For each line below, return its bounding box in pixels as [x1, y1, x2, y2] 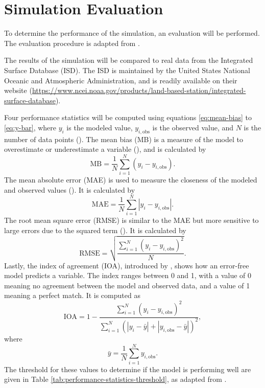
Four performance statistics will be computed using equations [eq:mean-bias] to [4, 112, 252, 123]
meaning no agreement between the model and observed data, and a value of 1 [4, 280, 250, 290]
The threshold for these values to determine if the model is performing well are [4, 363, 251, 374]
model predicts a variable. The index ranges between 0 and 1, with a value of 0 [4, 270, 252, 281]
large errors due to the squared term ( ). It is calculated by [4, 224, 186, 235]
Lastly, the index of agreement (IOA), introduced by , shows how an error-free [4, 260, 249, 270]
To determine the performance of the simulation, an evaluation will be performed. [4, 28, 260, 38]
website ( [4, 85, 32, 96]
